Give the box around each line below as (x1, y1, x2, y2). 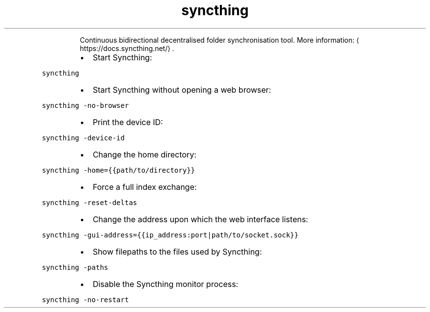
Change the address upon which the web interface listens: (92, 214, 308, 224)
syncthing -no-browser (42, 101, 129, 109)
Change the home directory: (92, 149, 196, 159)
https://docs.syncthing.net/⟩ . (80, 44, 174, 52)
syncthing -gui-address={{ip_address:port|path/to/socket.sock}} (42, 231, 298, 239)
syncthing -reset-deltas (42, 198, 137, 207)
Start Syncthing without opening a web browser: (92, 84, 271, 95)
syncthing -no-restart (42, 295, 129, 304)
